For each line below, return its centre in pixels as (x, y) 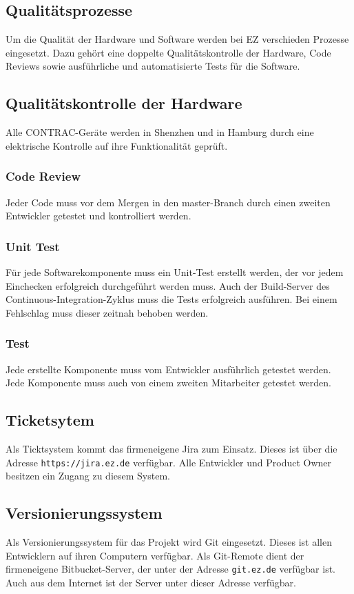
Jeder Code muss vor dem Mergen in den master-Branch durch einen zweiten (168, 202)
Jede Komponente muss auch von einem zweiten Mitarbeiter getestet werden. (168, 383)
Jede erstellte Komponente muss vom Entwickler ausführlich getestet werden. (168, 369)
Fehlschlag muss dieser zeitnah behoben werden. (107, 312)
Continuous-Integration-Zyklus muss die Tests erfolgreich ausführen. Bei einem (171, 299)
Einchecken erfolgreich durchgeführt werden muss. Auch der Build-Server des (168, 285)
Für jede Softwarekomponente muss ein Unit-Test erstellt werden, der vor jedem (175, 272)
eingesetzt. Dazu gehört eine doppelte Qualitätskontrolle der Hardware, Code (168, 52)
